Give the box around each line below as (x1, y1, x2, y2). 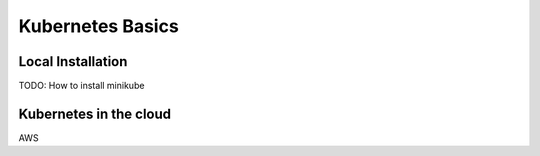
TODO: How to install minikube (18, 80, 145, 92)
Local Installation (18, 53, 128, 70)
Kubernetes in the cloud (18, 105, 172, 122)
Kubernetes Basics (18, 15, 179, 37)
